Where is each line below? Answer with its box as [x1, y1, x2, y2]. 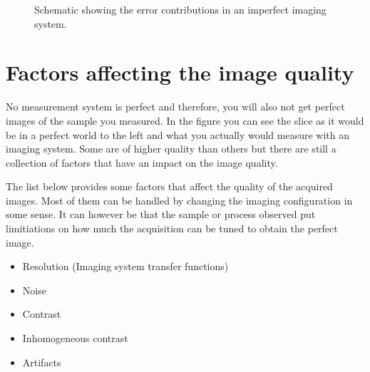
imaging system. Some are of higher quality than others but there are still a [6, 141, 336, 156]
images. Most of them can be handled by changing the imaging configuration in [6, 192, 353, 207]
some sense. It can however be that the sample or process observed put [6, 207, 316, 222]
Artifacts [22, 354, 61, 369]
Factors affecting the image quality [6, 58, 354, 87]
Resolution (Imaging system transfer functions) [22, 259, 229, 274]
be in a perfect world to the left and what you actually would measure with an [6, 127, 350, 142]
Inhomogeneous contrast [22, 331, 128, 346]
